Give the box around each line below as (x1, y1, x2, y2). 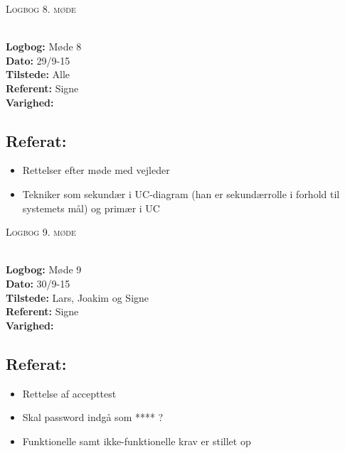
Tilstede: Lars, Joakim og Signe (6, 290, 149, 305)
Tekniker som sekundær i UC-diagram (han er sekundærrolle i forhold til (22, 186, 340, 201)
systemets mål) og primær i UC (22, 200, 160, 215)
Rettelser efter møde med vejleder (22, 163, 170, 178)
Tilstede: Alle (6, 67, 70, 82)
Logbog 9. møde (6, 224, 76, 239)
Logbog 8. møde (6, 1, 76, 16)
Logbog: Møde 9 (6, 262, 82, 277)
